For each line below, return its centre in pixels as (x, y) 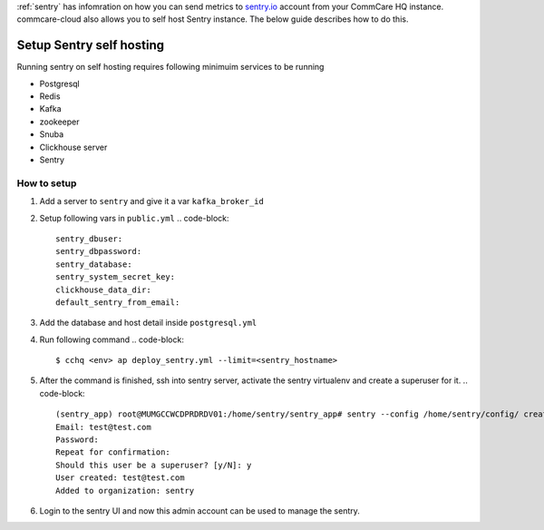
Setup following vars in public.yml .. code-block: (134, 218)
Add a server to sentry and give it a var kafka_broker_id (152, 201)
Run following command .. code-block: (112, 339)
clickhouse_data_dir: (103, 290)
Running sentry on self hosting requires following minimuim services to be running (170, 67)
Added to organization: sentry (125, 491)
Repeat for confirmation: (113, 452)
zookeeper (60, 122)
